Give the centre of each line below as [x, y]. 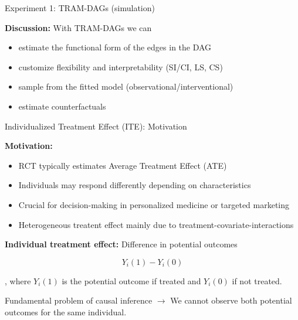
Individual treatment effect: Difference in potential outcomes [121, 244]
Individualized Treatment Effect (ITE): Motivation [96, 126]
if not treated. [257, 280]
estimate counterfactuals [62, 106]
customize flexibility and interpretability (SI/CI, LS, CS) [121, 67]
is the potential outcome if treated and [131, 280]
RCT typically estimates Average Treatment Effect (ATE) [123, 165]
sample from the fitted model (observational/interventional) [126, 86]
